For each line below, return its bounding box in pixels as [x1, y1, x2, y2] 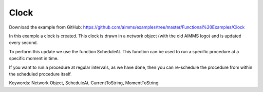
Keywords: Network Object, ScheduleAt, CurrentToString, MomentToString [9, 80, 159, 86]
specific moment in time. [9, 56, 58, 61]
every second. [9, 40, 38, 46]
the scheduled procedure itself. [9, 71, 72, 77]
